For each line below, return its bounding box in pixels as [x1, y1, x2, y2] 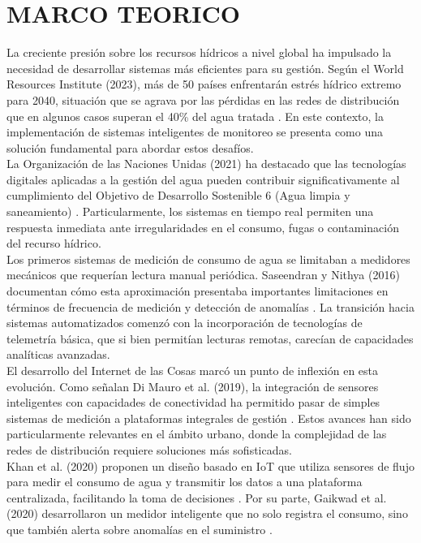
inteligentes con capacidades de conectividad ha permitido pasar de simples [6, 394, 380, 411]
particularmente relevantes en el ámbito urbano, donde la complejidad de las [6, 425, 387, 442]
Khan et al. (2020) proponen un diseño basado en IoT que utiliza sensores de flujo [6, 457, 415, 474]
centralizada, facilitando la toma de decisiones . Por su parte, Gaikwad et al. [6, 489, 387, 506]
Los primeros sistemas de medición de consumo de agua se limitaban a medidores [6, 250, 410, 267]
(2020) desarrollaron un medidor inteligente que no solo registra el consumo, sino [6, 505, 408, 522]
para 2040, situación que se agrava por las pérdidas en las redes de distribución [6, 91, 400, 108]
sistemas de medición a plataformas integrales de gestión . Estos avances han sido [6, 409, 411, 426]
